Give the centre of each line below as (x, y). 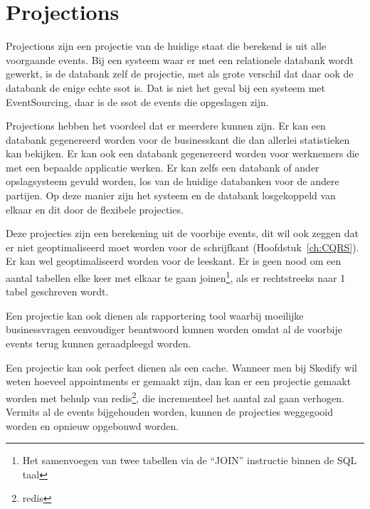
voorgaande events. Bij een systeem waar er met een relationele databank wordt (180, 59)
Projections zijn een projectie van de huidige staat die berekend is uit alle (166, 46)
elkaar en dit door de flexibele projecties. (95, 209)
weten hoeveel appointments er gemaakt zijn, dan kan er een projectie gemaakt (179, 381)
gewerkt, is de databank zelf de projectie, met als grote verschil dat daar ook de (180, 74)
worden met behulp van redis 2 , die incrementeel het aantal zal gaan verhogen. (175, 397)
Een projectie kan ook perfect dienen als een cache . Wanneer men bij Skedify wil (181, 367)
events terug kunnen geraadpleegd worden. (99, 343)
